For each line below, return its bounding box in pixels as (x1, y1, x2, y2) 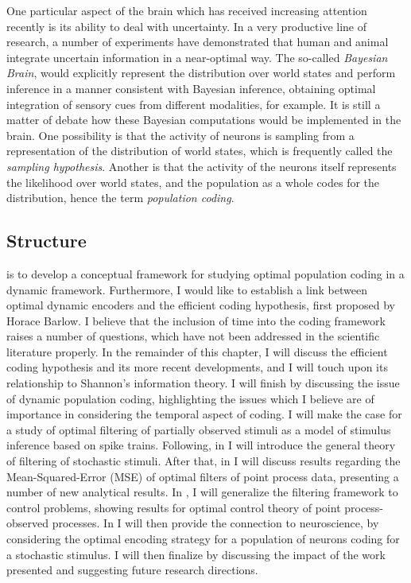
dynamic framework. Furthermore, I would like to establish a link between (6, 281, 367, 297)
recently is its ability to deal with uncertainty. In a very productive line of (6, 17, 366, 34)
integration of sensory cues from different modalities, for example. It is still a (6, 95, 381, 112)
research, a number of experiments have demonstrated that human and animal (6, 33, 389, 50)
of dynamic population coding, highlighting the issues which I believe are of (6, 390, 374, 406)
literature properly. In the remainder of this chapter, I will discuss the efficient (6, 343, 388, 360)
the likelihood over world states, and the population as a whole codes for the (6, 173, 380, 190)
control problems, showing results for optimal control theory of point (6, 499, 341, 515)
